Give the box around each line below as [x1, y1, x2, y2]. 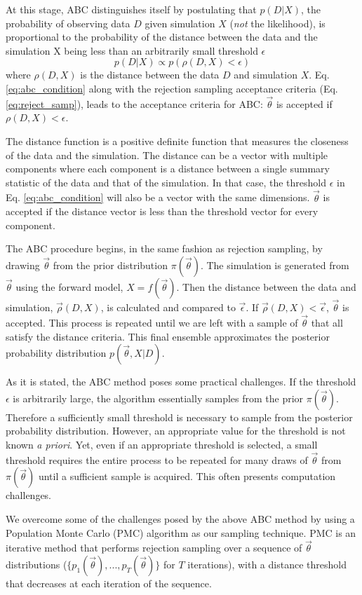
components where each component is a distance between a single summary [6, 161, 330, 176]
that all [311, 315, 343, 329]
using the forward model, [15, 279, 123, 294]
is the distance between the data [80, 67, 220, 82]
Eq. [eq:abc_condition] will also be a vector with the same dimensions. [6, 190, 310, 205]
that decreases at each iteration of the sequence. [6, 575, 212, 590]
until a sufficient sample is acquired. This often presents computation [38, 469, 336, 484]
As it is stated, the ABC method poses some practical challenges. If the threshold [6, 374, 356, 389]
